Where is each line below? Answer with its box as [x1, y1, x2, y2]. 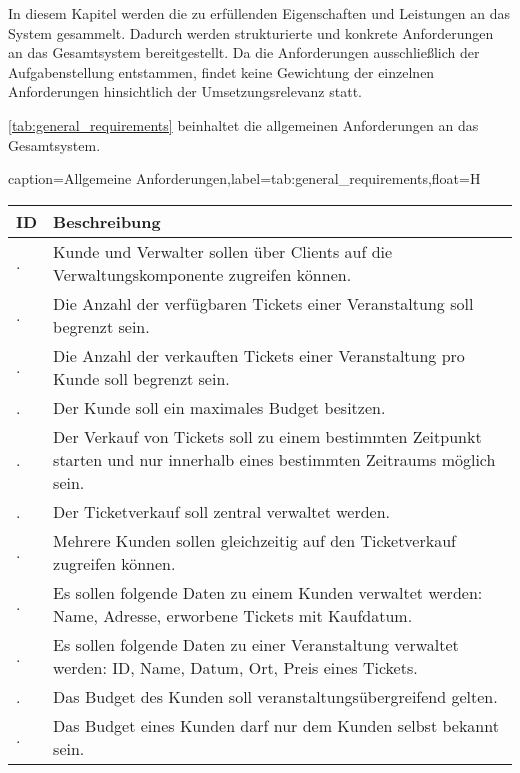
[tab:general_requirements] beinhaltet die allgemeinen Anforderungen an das [8, 114, 479, 135]
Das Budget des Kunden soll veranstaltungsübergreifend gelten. [53, 684, 498, 708]
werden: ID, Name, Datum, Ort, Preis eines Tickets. [53, 655, 418, 679]
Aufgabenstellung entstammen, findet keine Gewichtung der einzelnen [8, 61, 435, 82]
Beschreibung [53, 209, 161, 233]
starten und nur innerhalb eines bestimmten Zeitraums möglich [53, 447, 496, 471]
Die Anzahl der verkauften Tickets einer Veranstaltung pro [53, 343, 465, 367]
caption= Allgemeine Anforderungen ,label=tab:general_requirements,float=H [8, 168, 481, 189]
